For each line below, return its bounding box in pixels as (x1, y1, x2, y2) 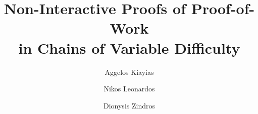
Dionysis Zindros (104, 100, 155, 110)
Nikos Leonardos (104, 83, 155, 94)
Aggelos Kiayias (105, 66, 154, 77)
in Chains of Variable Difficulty (18, 37, 240, 58)
